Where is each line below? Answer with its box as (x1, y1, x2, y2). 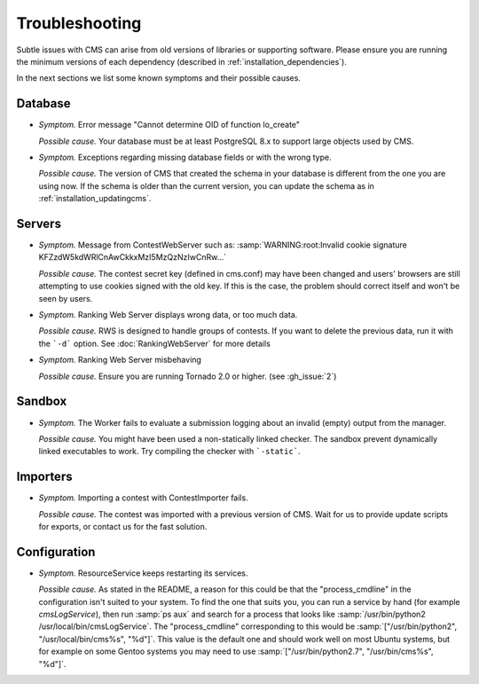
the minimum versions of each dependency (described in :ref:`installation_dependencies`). (16, 56, 348, 67)
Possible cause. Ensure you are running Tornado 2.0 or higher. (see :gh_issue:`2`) (38, 371, 337, 381)
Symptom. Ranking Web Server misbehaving (38, 355, 201, 366)
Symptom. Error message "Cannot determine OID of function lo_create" (38, 120, 301, 130)
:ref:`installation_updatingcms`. (38, 193, 152, 204)
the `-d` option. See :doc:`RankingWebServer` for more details (38, 338, 271, 349)
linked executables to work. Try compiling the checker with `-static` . (38, 446, 301, 457)
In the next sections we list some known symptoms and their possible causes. (16, 73, 302, 83)
